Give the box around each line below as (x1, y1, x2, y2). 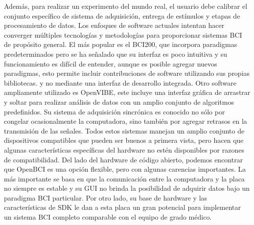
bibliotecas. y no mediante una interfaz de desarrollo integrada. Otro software (4, 77, 236, 88)
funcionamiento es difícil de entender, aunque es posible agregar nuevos (4, 58, 217, 68)
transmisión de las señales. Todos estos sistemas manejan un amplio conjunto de (4, 125, 245, 135)
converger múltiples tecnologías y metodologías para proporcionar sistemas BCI (4, 29, 242, 40)
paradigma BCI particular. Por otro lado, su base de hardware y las (4, 192, 208, 202)
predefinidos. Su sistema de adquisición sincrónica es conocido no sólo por (4, 106, 225, 116)
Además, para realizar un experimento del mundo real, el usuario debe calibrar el (4, 1, 248, 11)
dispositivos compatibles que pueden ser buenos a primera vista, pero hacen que (4, 135, 244, 145)
